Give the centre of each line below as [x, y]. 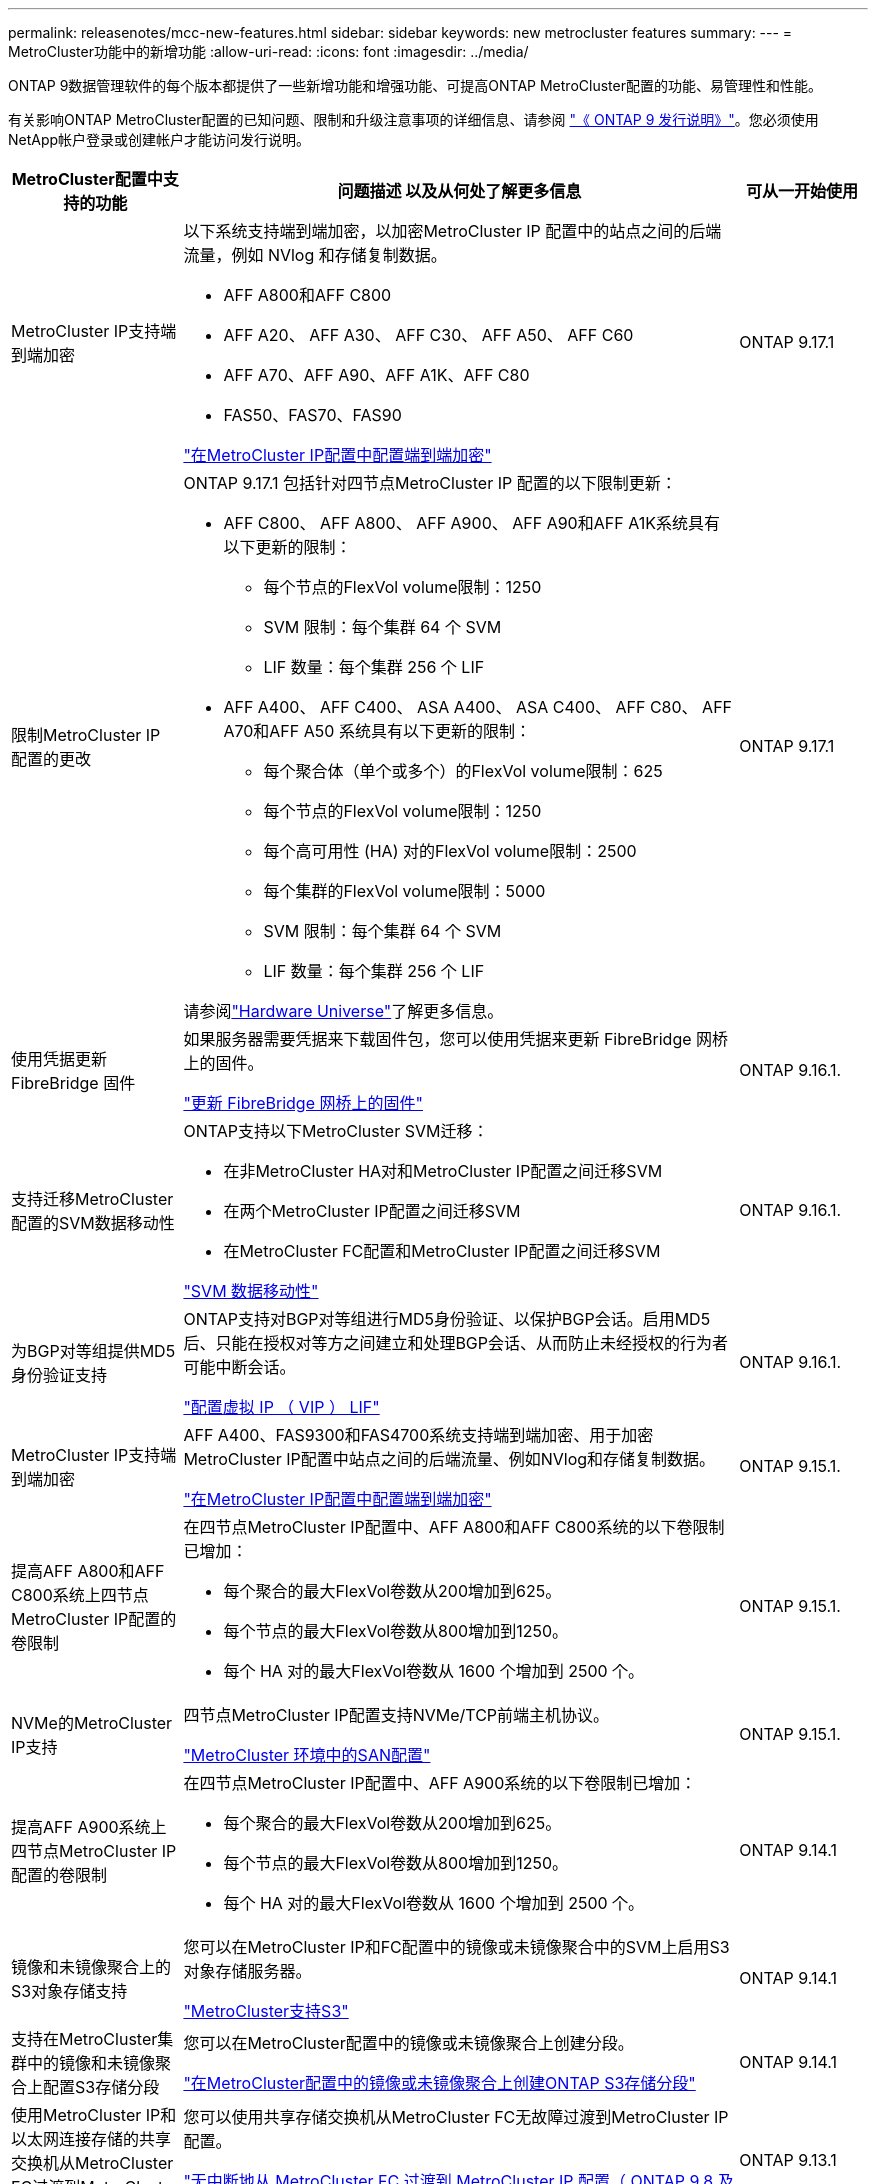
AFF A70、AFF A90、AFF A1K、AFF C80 [376, 375]
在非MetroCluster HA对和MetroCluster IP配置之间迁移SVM [443, 1171]
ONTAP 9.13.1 [788, 2160]
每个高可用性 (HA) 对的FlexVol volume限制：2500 [450, 851]
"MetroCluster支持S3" [266, 2011]
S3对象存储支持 [69, 1991]
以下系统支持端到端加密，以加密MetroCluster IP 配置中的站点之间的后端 [452, 231]
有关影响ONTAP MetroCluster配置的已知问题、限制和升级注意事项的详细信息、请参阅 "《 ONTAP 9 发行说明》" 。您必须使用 [413, 119]
